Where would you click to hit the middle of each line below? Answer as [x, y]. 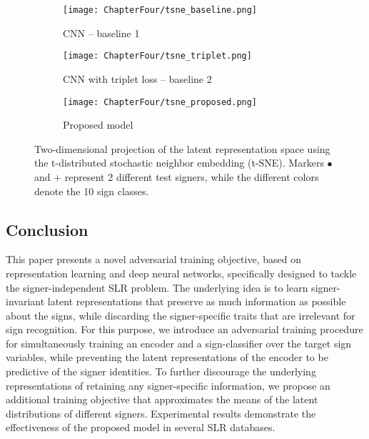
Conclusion [47, 229]
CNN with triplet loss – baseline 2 [137, 78]
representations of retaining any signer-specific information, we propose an [168, 385]
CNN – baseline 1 [101, 33]
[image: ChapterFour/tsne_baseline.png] [160, 10]
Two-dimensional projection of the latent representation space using [182, 148]
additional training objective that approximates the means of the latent [162, 399]
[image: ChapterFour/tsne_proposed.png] [160, 102]
